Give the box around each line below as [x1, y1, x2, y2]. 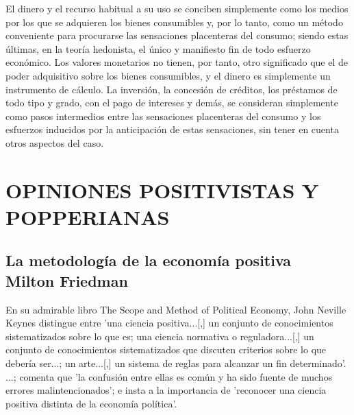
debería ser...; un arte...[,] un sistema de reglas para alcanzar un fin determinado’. [5, 356, 346, 370]
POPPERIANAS [5, 202, 170, 230]
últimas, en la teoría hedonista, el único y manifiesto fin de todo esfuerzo [5, 41, 311, 56]
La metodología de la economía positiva [5, 250, 292, 271]
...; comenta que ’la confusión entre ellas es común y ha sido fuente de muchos [5, 369, 333, 383]
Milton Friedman [5, 270, 128, 291]
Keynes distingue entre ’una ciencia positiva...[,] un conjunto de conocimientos [5, 316, 333, 330]
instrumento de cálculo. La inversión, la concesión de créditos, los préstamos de [5, 82, 338, 96]
